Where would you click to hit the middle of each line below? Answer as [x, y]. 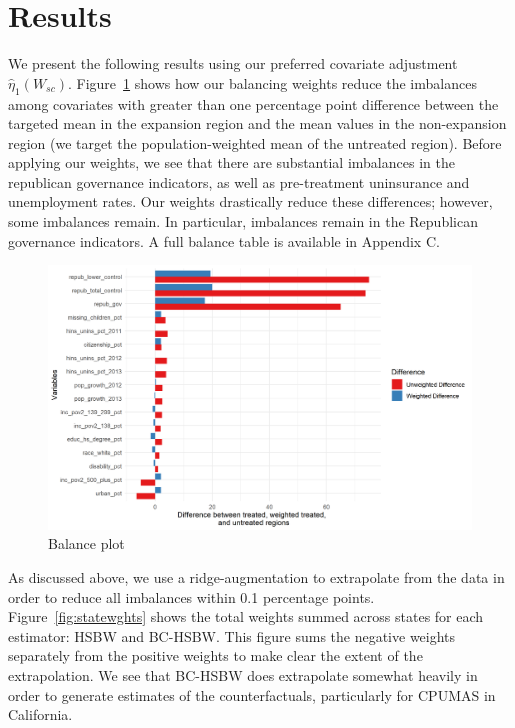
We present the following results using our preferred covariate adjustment [233, 63]
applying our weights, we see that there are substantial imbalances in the [231, 162]
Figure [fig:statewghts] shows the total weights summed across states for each [246, 616]
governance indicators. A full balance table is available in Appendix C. [224, 240]
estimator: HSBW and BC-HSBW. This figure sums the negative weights [232, 635]
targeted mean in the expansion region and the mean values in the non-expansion [257, 123]
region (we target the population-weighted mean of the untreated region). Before [255, 142]
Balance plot [86, 543]
